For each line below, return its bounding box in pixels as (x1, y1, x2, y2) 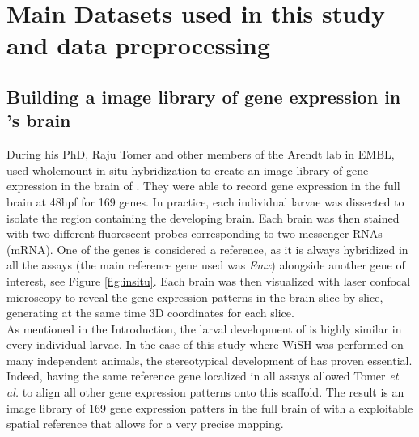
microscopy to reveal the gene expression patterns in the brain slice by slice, (6, 288, 383, 305)
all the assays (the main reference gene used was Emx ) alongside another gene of (6, 257, 405, 274)
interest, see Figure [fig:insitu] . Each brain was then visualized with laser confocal (6, 272, 411, 289)
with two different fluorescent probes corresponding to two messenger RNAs (6, 225, 383, 242)
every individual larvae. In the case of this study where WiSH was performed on (6, 336, 404, 353)
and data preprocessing (6, 28, 271, 62)
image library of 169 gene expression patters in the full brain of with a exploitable (6, 399, 413, 416)
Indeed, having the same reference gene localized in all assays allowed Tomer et (6, 367, 399, 384)
